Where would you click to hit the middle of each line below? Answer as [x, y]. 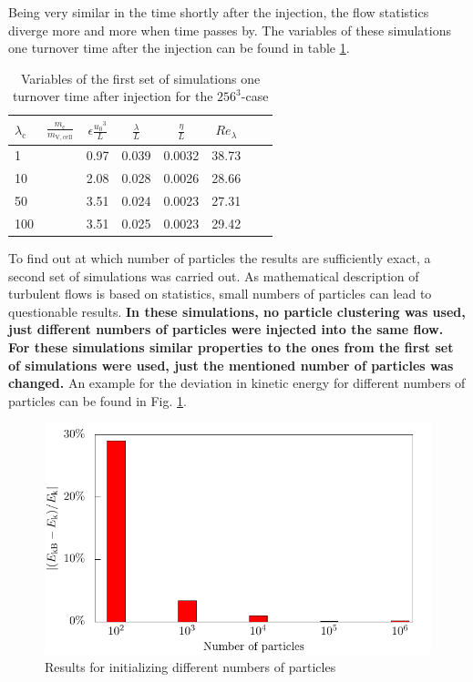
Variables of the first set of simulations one [141, 78]
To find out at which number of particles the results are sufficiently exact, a [220, 258]
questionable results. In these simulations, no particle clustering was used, [237, 311]
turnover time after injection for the [113, 96]
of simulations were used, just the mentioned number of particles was [231, 365]
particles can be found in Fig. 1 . [98, 400]
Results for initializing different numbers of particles [190, 667]
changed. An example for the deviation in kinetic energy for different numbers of [237, 383]
